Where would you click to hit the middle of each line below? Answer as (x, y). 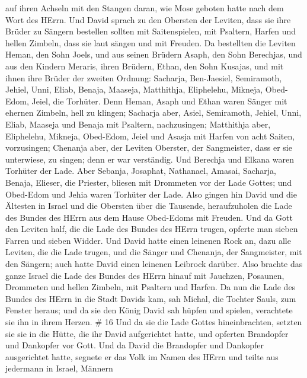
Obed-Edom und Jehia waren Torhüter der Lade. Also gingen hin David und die (151, 194)
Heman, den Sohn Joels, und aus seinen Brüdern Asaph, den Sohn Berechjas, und (154, 54)
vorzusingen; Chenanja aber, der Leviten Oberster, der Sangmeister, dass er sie (149, 147)
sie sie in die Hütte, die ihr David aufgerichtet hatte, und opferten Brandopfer (147, 333)
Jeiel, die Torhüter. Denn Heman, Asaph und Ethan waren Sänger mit (159, 101)
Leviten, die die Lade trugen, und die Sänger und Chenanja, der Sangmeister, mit (154, 252)
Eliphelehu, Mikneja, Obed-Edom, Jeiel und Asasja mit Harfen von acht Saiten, (150, 136)
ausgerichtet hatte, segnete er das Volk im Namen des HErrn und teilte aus (142, 356)
